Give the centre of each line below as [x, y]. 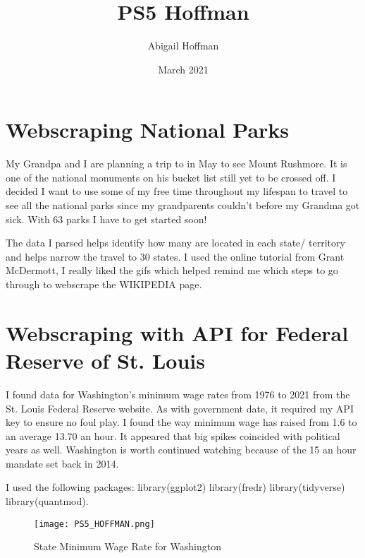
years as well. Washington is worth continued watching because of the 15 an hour [181, 450]
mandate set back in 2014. [62, 463]
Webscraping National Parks [148, 130]
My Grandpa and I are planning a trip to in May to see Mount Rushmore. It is [177, 164]
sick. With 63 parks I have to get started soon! [106, 219]
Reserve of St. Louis [105, 360]
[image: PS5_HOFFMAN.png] [94, 524]
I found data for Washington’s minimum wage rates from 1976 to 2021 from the [178, 394]
